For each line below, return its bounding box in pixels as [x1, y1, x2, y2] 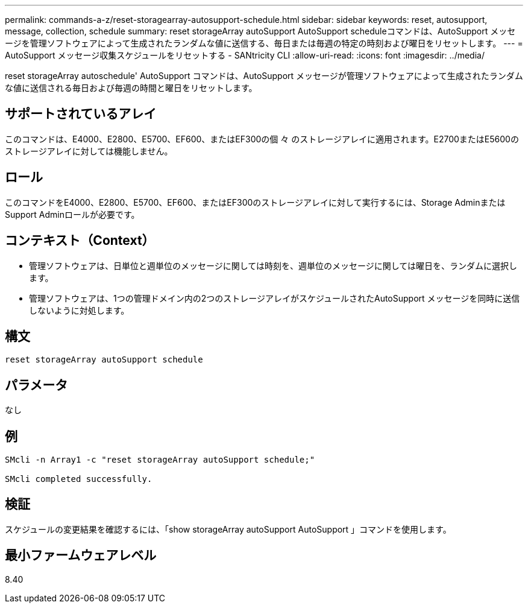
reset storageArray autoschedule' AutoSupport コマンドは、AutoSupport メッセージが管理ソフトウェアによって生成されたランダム [5, 71, 523, 81]
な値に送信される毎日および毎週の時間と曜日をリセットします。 [5, 83, 257, 93]
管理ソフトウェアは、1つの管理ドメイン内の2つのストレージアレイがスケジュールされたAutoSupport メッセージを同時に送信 [29, 293, 520, 303]
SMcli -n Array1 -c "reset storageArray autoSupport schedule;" [5, 455, 315, 465]
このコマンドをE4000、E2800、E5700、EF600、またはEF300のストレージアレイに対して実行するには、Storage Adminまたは [5, 197, 506, 207]
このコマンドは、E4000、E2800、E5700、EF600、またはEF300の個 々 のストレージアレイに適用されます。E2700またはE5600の [5, 133, 519, 144]
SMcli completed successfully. [5, 474, 152, 484]
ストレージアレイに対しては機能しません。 [5, 145, 173, 156]
